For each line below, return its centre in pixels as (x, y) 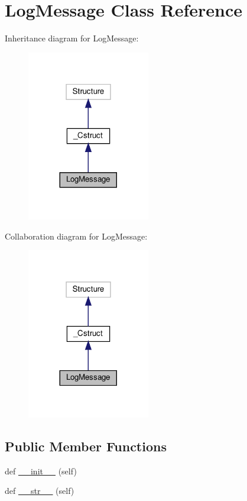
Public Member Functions (86, 446)
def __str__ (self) (40, 491)
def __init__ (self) (41, 471)
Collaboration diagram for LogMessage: (76, 236)
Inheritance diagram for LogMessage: (72, 38)
